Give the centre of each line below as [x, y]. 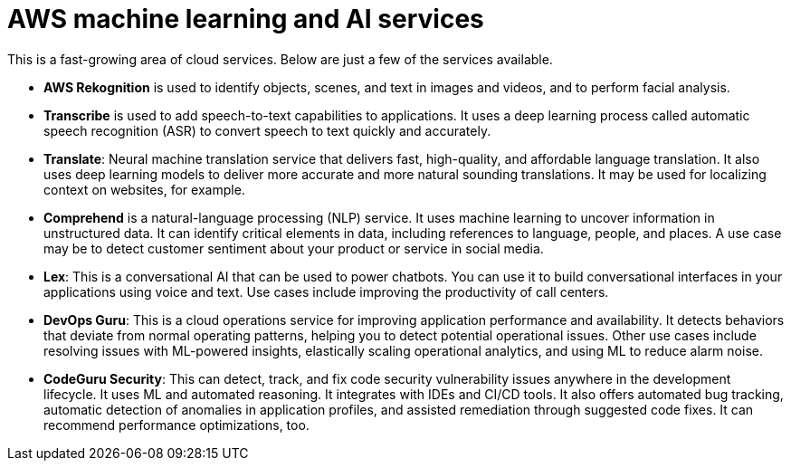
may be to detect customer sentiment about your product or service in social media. [294, 248]
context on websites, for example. [144, 189]
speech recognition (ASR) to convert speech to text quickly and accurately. [267, 130]
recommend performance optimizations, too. [176, 425]
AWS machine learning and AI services [246, 19]
